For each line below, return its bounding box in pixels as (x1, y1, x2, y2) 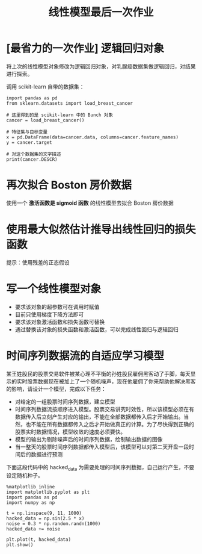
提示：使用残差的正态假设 (6, 258, 70, 266)
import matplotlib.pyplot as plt (6, 489, 90, 496)
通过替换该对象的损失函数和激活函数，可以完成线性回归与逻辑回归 (14, 326, 179, 333)
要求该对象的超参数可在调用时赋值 (14, 303, 100, 310)
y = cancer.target (6, 139, 52, 145)
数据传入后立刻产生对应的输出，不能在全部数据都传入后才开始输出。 (14, 413, 184, 420)
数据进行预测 (31, 450, 63, 458)
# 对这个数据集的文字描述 (6, 151, 61, 157)
